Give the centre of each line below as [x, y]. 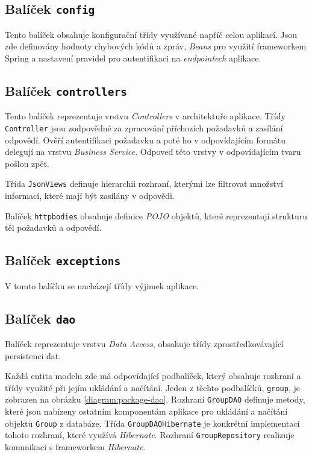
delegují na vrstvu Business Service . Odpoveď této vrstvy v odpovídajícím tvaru [153, 152]
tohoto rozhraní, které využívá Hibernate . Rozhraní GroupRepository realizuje [150, 435]
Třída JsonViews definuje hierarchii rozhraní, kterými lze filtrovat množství [144, 184]
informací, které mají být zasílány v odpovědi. [90, 196]
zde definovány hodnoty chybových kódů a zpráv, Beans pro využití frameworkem [156, 46]
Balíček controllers [66, 90]
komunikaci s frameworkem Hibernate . [75, 447]
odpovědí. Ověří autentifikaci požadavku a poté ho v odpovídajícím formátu [145, 140]
